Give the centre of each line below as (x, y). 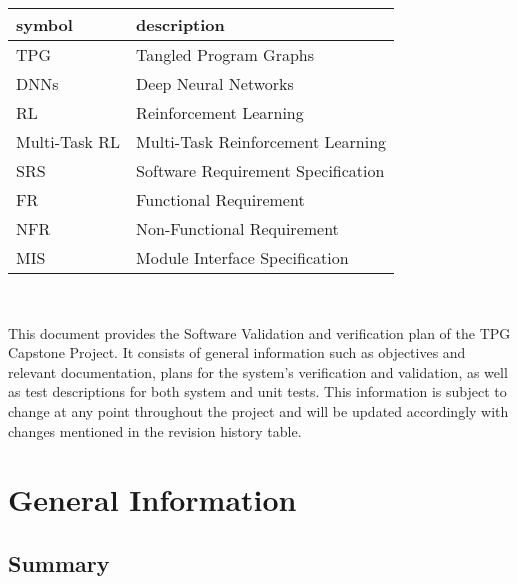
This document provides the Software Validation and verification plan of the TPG (259, 332)
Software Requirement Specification (260, 170)
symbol (44, 24)
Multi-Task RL (68, 141)
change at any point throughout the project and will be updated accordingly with (258, 410)
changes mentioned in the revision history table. (155, 430)
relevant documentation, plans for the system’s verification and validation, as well (258, 371)
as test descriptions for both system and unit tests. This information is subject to (257, 391)
